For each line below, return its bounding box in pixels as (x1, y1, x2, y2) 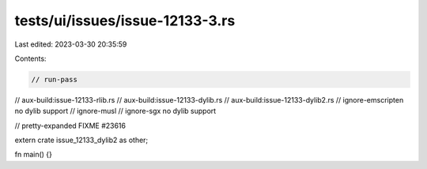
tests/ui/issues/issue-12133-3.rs (14, 12, 236, 29)
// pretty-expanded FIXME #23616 (14, 121, 127, 130)
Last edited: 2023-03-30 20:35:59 (14, 39, 127, 49)
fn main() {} (14, 150, 53, 160)
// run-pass (31, 75, 78, 84)
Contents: (14, 54, 47, 63)
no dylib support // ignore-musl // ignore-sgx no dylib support (14, 107, 217, 116)
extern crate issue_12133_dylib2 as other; (14, 135, 149, 145)
